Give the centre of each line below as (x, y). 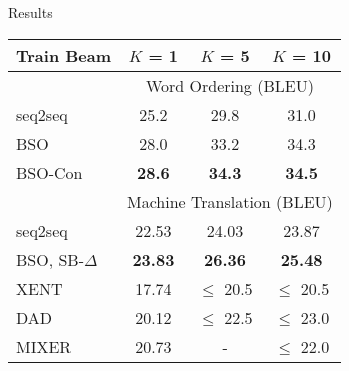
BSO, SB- (50, 259)
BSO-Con (49, 172)
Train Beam (64, 55)
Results (30, 12)
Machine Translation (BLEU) (230, 201)
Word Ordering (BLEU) (229, 85)
